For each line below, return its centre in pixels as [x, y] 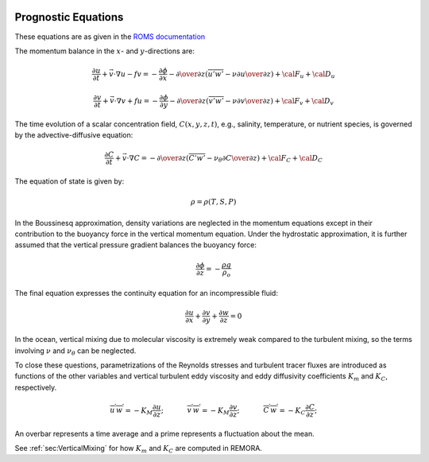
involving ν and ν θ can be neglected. [75, 351]
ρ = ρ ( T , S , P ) [214, 202]
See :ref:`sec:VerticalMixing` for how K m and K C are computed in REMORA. [138, 449]
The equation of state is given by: [70, 181]
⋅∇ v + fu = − [136, 101]
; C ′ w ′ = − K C [271, 410]
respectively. [36, 387]
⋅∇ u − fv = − [135, 74]
